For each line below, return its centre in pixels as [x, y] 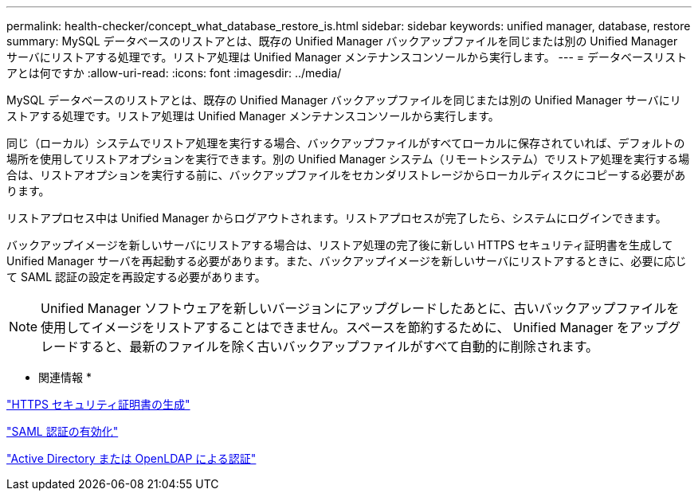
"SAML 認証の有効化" [63, 431]
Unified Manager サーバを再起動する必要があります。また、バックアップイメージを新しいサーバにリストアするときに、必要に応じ [347, 261]
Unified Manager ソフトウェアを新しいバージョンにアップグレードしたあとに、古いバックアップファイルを [360, 308]
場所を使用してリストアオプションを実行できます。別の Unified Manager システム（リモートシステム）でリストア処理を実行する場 [348, 159]
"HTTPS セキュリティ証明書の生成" [98, 404]
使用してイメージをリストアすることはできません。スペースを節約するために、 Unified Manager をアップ [355, 327]
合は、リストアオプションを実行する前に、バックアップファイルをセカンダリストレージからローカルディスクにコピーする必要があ [346, 175]
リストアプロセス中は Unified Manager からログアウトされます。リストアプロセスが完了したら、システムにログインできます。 [337, 218]
